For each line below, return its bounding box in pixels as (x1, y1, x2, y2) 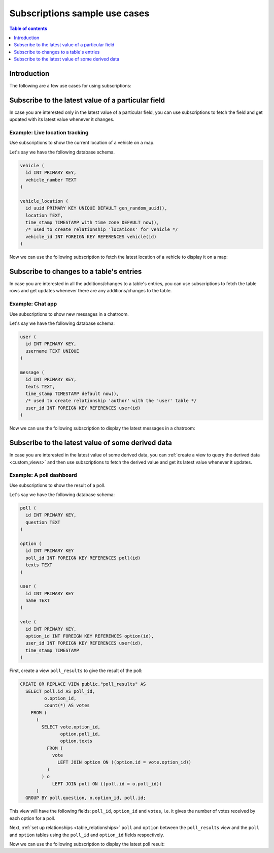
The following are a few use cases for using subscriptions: (9, 83, 131, 89)
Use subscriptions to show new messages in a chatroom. (9, 311, 129, 317)
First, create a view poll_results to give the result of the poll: (9, 667, 143, 674)
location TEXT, (25, 212, 63, 218)
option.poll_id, (60, 731, 101, 737)
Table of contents (9, 25, 48, 32)
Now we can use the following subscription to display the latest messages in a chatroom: (9, 425, 195, 432)
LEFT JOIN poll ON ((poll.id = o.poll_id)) (52, 781, 162, 786)
